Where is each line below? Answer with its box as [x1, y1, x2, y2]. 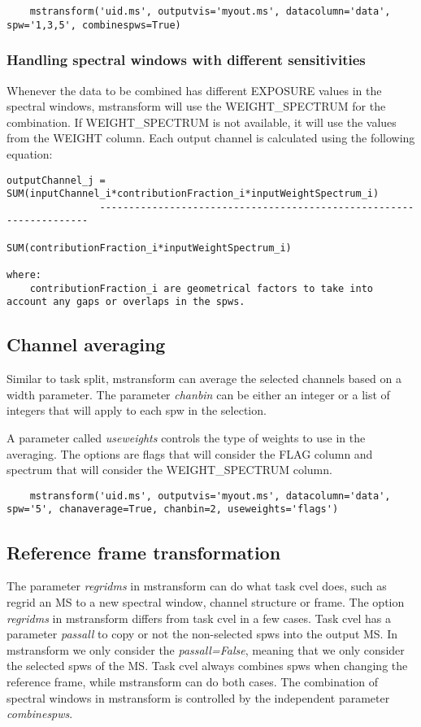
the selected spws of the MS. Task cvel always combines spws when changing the [7, 657, 408, 674]
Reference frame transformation [7, 539, 281, 564]
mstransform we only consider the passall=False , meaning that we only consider [7, 641, 405, 658]
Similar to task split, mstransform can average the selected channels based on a [7, 370, 401, 387]
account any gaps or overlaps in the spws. [7, 296, 245, 308]
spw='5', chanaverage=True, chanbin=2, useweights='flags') [7, 503, 339, 516]
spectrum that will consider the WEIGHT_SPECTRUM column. [7, 461, 332, 478]
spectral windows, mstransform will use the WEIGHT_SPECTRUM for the [7, 98, 386, 115]
